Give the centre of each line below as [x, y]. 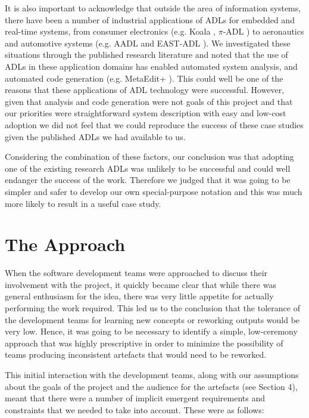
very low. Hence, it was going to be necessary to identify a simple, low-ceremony [151, 331]
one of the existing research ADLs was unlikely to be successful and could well [148, 168]
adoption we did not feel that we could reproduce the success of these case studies [154, 124]
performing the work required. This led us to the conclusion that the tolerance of [152, 308]
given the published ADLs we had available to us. [95, 136]
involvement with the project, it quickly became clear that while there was [141, 284]
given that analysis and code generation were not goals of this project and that [149, 101]
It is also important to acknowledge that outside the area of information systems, [153, 8]
